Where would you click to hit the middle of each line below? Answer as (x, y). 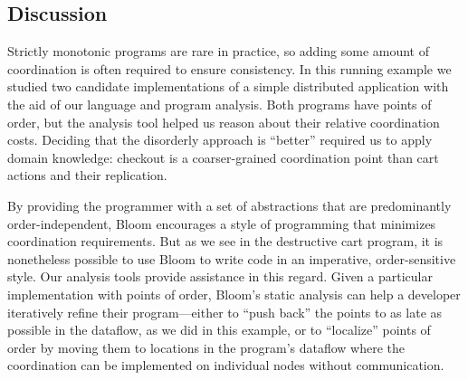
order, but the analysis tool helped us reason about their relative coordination (224, 122)
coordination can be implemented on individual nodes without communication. (226, 365)
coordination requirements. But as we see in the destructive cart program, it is (225, 241)
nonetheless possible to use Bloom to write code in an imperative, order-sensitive (232, 258)
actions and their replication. (87, 175)
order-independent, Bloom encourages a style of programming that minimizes (222, 223)
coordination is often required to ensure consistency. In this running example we (229, 68)
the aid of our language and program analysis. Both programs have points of (220, 104)
